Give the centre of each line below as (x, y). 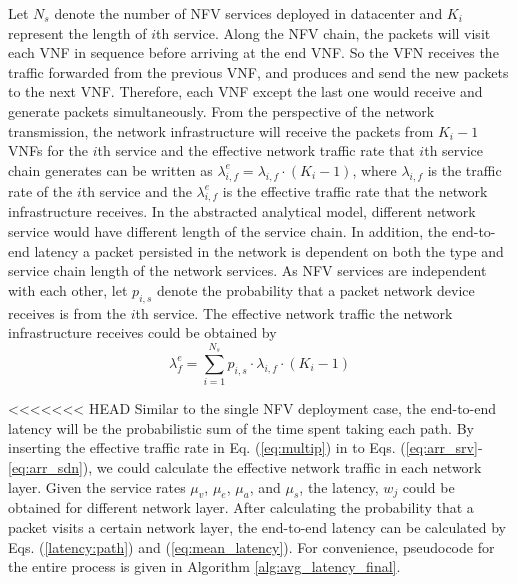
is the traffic (464, 169)
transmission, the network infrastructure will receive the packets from (221, 130)
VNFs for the (48, 150)
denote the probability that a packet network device (315, 289)
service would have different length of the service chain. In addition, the (228, 230)
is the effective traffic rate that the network (355, 190)
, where (374, 169)
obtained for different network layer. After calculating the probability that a (241, 507)
